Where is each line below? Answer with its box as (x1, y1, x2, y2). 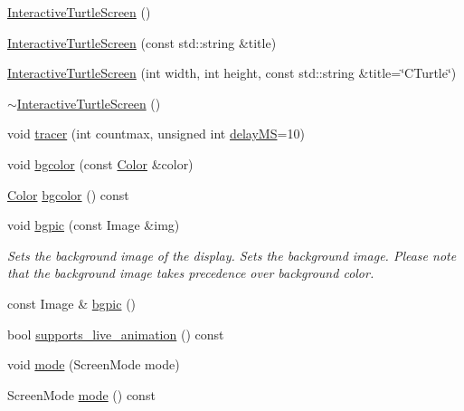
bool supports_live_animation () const (7, 324, 224, 343)
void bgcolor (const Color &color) (7, 154, 194, 173)
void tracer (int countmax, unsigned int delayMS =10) (7, 124, 305, 143)
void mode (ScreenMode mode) (7, 355, 180, 374)
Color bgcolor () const (7, 185, 129, 204)
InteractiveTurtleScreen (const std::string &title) (7, 33, 277, 52)
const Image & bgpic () (7, 293, 137, 312)
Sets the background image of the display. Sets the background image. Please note (7, 245, 457, 264)
